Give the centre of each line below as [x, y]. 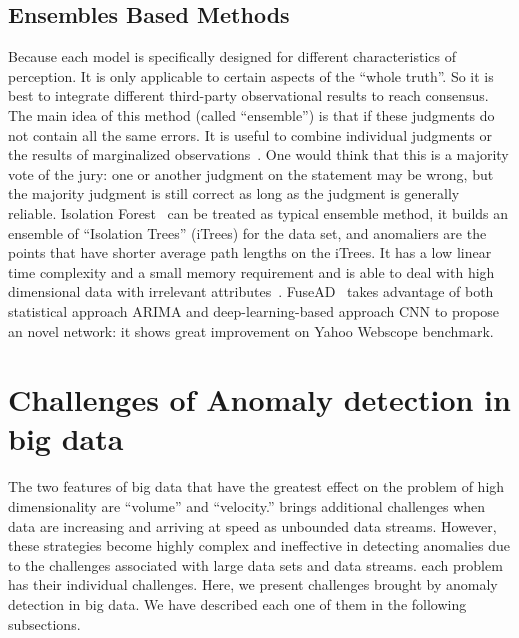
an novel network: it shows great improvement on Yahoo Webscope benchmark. [251, 330]
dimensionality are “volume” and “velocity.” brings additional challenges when [247, 506]
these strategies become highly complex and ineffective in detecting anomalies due [259, 545]
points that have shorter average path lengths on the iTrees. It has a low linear [250, 252]
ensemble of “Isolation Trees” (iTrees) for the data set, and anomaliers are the [247, 232]
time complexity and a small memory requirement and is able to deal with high [251, 271]
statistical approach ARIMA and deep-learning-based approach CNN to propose [254, 310]
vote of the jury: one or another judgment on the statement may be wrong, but [251, 173]
